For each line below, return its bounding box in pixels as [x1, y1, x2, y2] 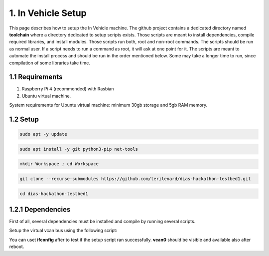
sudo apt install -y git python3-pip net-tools [19, 146, 138, 152]
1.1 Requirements [9, 73, 63, 81]
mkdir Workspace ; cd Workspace [19, 161, 99, 167]
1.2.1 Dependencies [9, 205, 71, 214]
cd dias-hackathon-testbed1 [19, 191, 88, 197]
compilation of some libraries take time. [9, 60, 91, 66]
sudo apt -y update [19, 131, 67, 137]
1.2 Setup [9, 115, 39, 123]
